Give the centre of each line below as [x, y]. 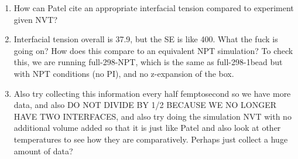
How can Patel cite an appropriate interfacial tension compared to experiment [154, 8]
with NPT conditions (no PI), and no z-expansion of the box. [124, 73]
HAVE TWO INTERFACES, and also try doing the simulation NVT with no [153, 116]
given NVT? [36, 19]
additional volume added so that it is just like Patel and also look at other [147, 128]
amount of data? [43, 150]
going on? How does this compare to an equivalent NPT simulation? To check [153, 50]
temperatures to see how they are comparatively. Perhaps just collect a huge [151, 139]
